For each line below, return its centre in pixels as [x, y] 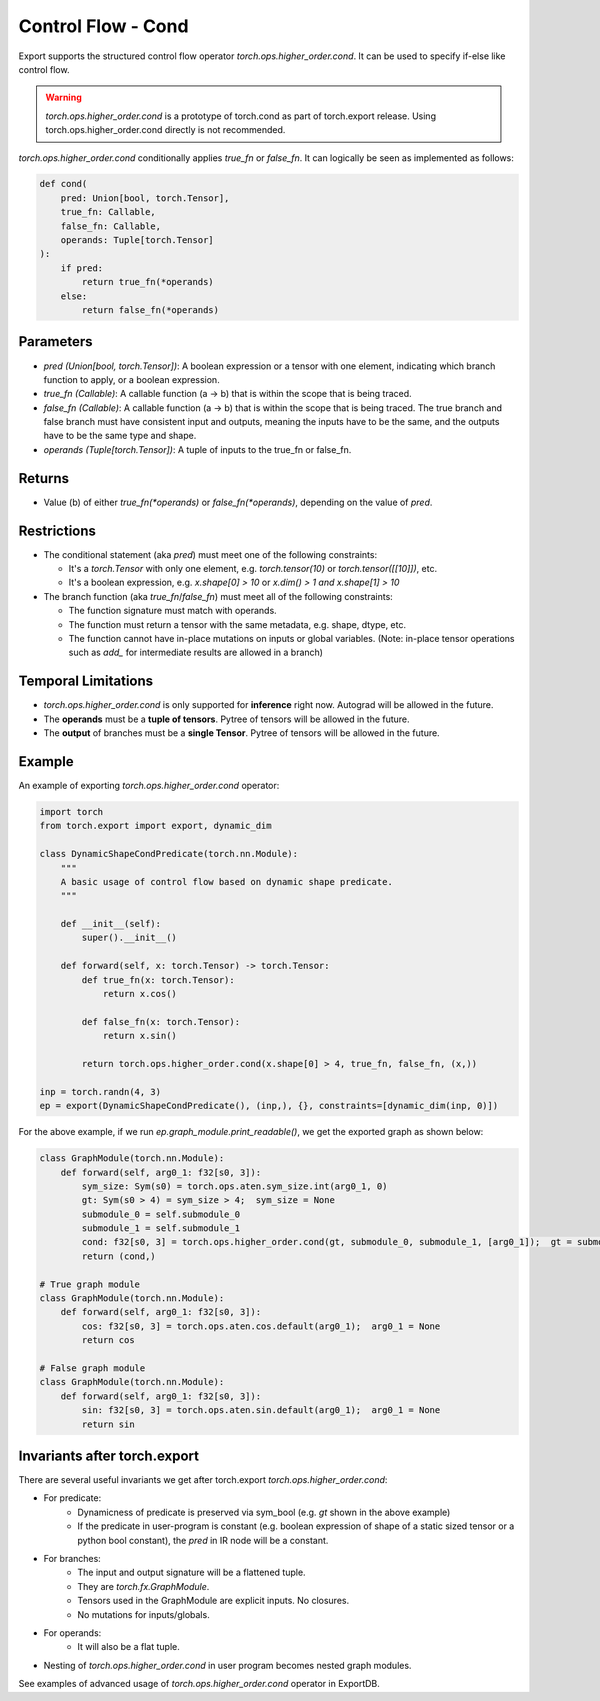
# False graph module [92, 1368]
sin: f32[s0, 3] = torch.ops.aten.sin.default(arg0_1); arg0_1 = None [261, 1410]
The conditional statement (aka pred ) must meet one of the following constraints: [210, 554]
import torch [71, 811]
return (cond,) [119, 1256]
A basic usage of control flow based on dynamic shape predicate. [227, 881]
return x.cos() [139, 994]
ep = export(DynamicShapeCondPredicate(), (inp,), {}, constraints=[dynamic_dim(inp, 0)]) [269, 1106]
